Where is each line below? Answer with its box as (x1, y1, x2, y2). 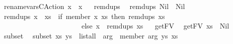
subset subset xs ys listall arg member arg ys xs (4, 30, 178, 40)
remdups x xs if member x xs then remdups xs (4, 10, 165, 21)
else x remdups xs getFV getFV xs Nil (81, 20, 229, 31)
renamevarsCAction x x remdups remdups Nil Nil (4, 1, 185, 11)
